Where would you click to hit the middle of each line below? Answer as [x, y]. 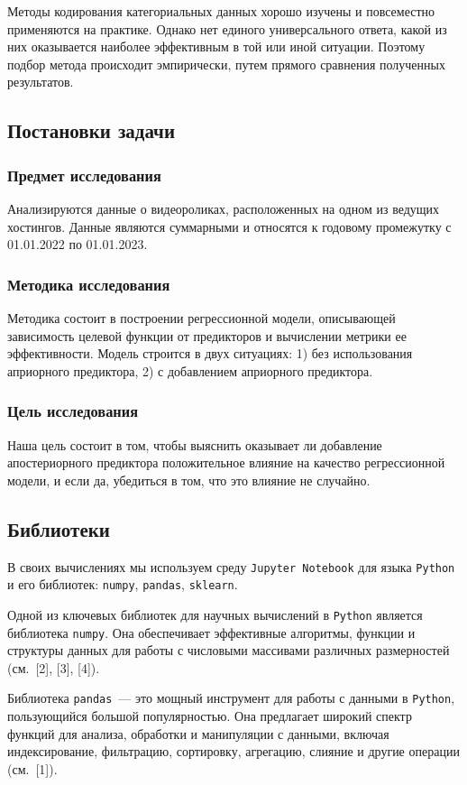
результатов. [41, 82]
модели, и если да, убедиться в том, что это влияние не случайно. [189, 480]
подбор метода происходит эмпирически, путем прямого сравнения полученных [226, 64]
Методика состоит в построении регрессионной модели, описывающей [201, 317]
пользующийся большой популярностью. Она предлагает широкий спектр [210, 716]
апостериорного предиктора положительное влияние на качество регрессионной [226, 462]
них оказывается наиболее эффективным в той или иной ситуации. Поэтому [216, 46]
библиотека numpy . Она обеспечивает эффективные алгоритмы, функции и [211, 632]
